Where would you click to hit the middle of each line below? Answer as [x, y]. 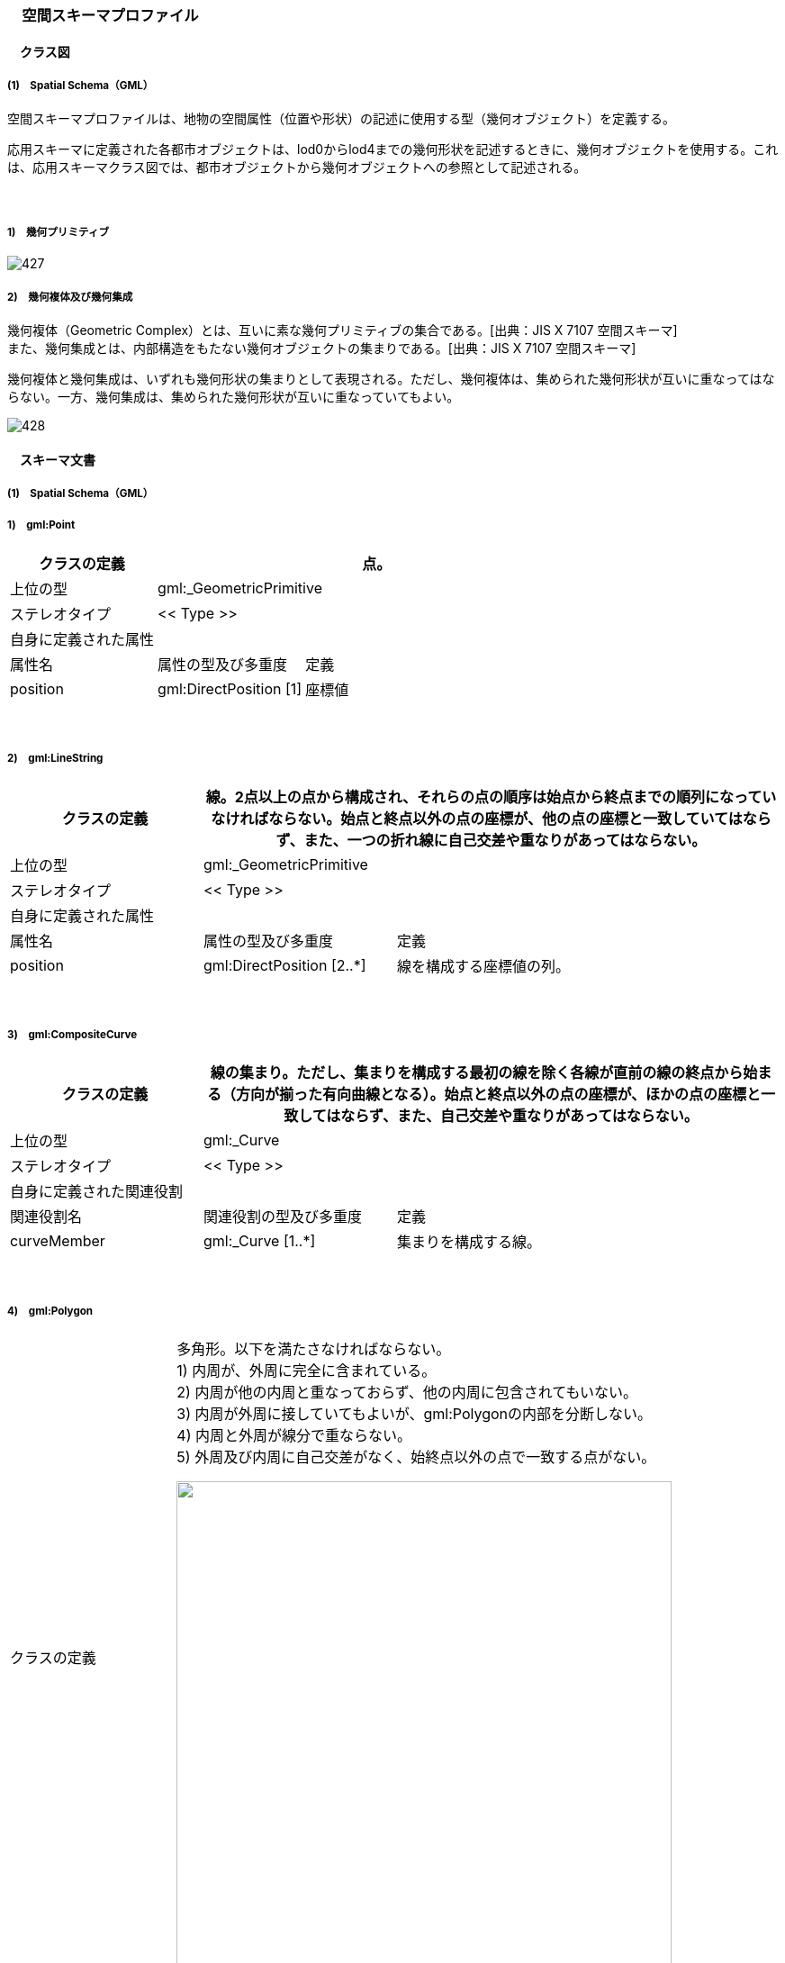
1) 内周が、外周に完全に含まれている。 [307, 1371]
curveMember [58, 1241]
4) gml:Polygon [50, 1311]
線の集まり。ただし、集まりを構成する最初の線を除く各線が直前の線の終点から [477, 1073]
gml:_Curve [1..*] [260, 1241]
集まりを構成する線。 [469, 1242]
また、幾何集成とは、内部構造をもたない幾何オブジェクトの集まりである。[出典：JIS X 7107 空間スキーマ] [322, 348]
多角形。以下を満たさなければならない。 [314, 1349]
